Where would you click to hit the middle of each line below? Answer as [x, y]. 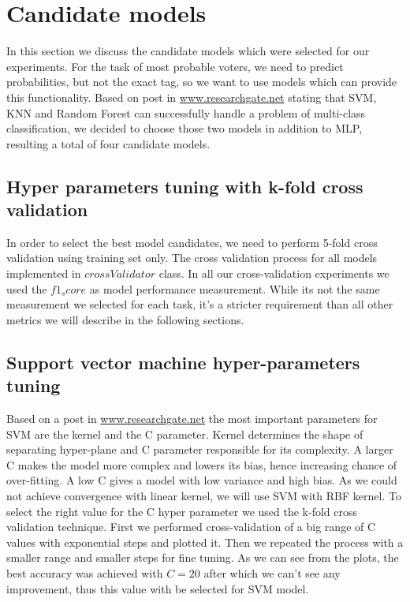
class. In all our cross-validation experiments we [274, 273]
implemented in [44, 273]
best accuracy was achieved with [85, 572]
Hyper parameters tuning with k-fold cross [185, 186]
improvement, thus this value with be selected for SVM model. [158, 588]
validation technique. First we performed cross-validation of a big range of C [191, 527]
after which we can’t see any [272, 572]
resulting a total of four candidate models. [108, 143]
